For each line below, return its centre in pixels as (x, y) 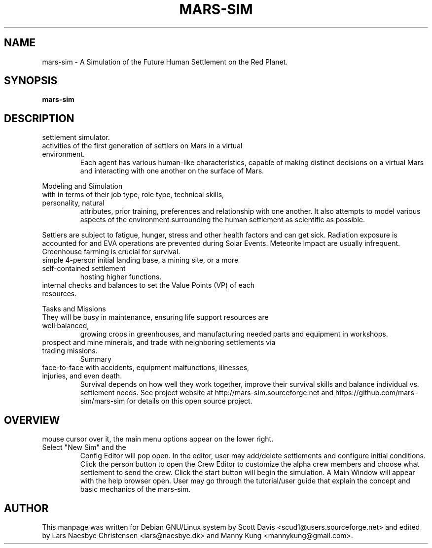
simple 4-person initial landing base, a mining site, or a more (140, 260)
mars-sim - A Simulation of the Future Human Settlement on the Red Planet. (165, 62)
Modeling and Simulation (82, 186)
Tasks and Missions (74, 309)
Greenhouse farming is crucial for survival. (111, 252)
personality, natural (73, 203)
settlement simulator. (76, 137)
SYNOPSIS (31, 81)
